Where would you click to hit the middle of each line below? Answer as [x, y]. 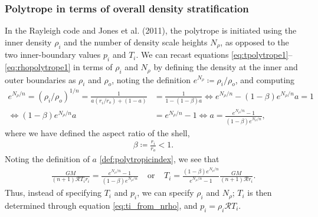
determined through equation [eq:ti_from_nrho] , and [101, 205]
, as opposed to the [255, 42]
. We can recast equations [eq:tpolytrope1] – [214, 55]
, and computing [265, 79]
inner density [28, 42]
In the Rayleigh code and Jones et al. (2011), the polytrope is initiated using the [151, 30]
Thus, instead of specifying [53, 193]
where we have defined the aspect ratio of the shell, [97, 132]
